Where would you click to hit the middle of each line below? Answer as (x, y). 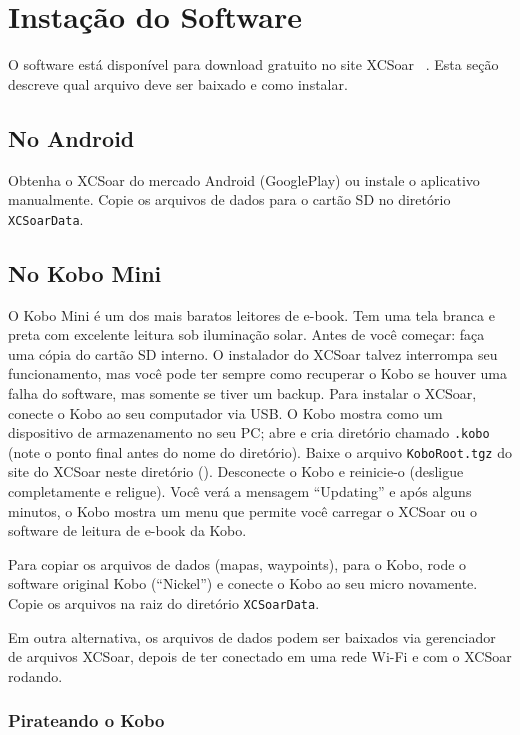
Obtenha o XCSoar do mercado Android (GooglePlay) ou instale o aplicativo (244, 179)
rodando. (35, 675)
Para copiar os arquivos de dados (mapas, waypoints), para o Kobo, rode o (237, 563)
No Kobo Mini (85, 272)
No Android (71, 137)
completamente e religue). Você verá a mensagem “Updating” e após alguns (240, 491)
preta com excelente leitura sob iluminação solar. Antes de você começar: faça (246, 334)
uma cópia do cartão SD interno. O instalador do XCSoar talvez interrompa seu (253, 353)
